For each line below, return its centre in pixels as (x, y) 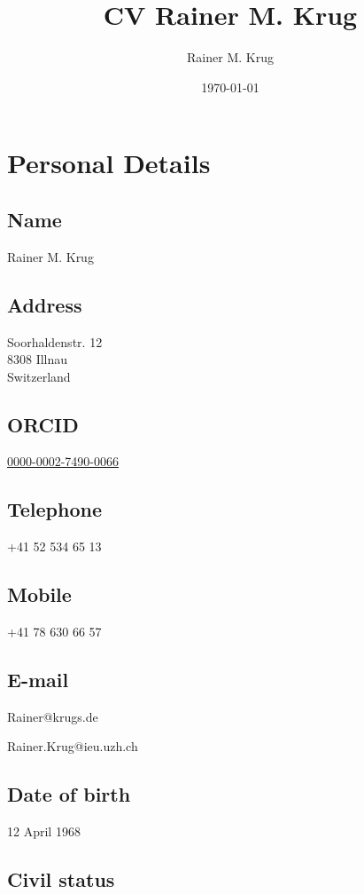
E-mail (38, 680)
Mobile (39, 594)
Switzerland (39, 376)
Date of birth (69, 794)
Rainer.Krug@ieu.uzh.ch (73, 746)
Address (45, 304)
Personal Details (109, 163)
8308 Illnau (38, 359)
